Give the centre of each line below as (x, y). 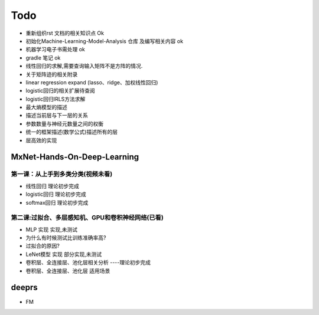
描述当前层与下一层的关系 (57, 116)
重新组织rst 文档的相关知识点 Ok (65, 33)
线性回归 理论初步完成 (52, 186)
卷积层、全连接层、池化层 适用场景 (68, 271)
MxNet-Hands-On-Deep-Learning (75, 157)
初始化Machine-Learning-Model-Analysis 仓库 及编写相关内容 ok (104, 41)
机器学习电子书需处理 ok (56, 50)
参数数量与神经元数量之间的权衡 (64, 123)
